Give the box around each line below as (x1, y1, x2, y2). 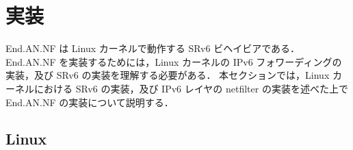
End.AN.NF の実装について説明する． (5, 95, 174, 109)
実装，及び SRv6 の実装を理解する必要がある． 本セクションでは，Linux (5, 68, 330, 82)
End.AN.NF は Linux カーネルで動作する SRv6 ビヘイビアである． (5, 41, 300, 55)
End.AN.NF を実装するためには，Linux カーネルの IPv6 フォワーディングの (5, 54, 342, 68)
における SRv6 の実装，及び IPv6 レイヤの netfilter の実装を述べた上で (34, 81, 348, 95)
